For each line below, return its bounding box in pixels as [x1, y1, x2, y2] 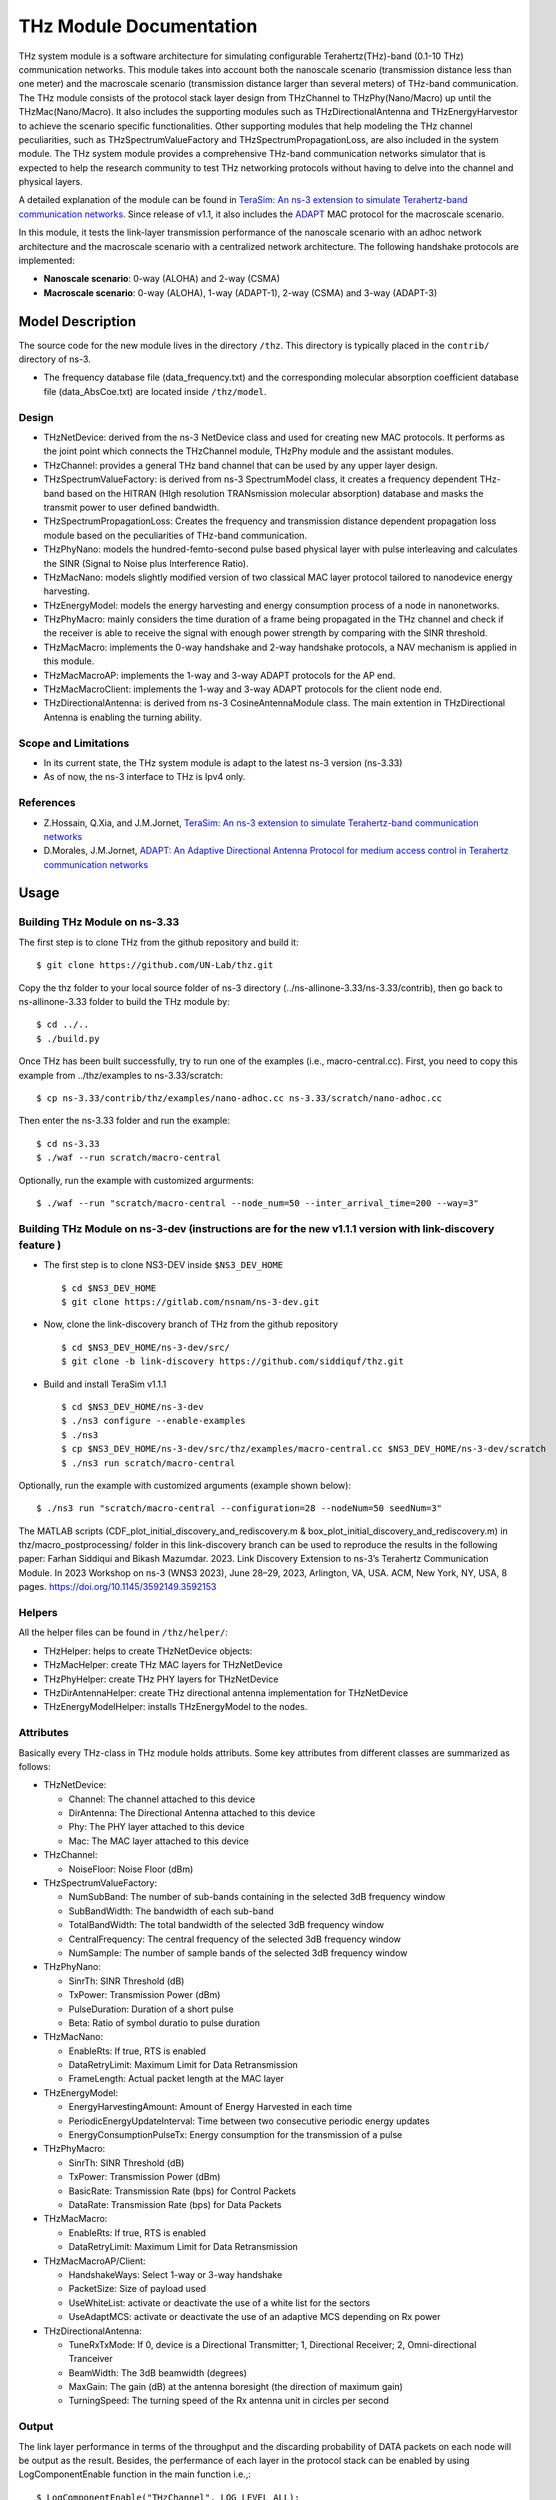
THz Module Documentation [18, 15, 258, 37]
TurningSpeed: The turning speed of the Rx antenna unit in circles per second [68, 2395, 389, 2407]
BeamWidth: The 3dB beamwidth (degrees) [68, 2366, 247, 2379]
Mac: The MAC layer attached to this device [68, 1835, 250, 1847]
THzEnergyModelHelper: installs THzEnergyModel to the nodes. [43, 1701, 308, 1713]
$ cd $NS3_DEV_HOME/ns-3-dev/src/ [61, 1341, 230, 1353]
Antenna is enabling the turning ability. [43, 711, 202, 723]
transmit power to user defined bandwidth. [43, 501, 220, 513]
